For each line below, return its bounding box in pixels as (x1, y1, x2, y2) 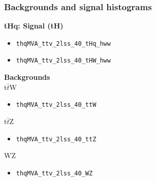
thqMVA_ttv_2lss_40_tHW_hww (16, 57, 111, 65)
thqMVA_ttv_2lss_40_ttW (16, 101, 97, 109)
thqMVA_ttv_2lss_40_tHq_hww (16, 40, 111, 47)
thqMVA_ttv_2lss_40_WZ (16, 169, 93, 177)
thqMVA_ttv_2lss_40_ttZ (16, 135, 97, 143)
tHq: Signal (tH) (4, 20, 64, 31)
